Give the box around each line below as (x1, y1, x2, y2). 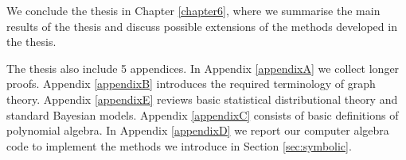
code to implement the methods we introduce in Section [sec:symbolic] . (6, 137, 352, 154)
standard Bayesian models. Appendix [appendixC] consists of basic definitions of (6, 106, 399, 123)
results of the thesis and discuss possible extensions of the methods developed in (6, 17, 397, 34)
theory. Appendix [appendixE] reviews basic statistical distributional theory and (6, 90, 398, 107)
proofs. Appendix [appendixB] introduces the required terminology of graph (6, 75, 376, 92)
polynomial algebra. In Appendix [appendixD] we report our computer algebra (6, 122, 389, 139)
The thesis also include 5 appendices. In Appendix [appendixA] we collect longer (6, 59, 400, 76)
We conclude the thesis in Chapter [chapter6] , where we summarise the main (6, 2, 381, 18)
